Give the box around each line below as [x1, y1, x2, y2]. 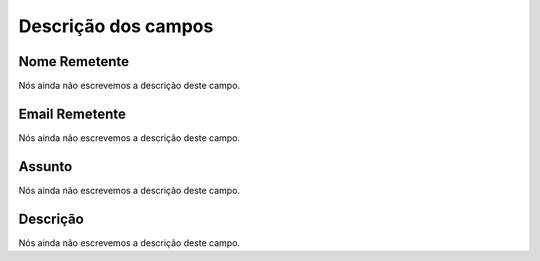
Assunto [18, 158, 73, 175]
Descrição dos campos [18, 15, 214, 37]
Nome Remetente [18, 53, 130, 70]
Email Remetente [18, 105, 127, 122]
